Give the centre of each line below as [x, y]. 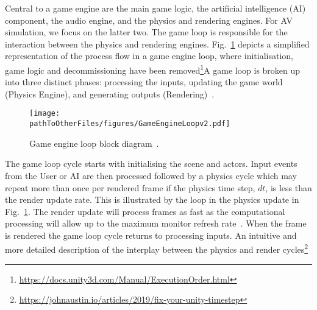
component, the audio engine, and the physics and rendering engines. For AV [149, 20]
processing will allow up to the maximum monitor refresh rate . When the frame [156, 223]
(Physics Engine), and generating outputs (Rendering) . [110, 93]
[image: [45, 114]
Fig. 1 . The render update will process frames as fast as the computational [145, 211]
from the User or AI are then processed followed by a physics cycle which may [151, 175]
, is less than [289, 187]
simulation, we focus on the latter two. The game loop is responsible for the [146, 32]
